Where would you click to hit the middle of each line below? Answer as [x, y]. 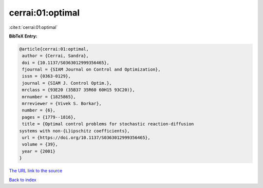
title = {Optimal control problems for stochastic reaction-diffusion [108, 124]
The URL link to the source [36, 171]
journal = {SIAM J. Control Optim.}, [67, 83]
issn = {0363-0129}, [47, 76]
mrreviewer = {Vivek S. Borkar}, [62, 104]
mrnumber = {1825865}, [49, 97]
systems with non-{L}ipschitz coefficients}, [75, 131]
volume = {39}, [40, 144]
